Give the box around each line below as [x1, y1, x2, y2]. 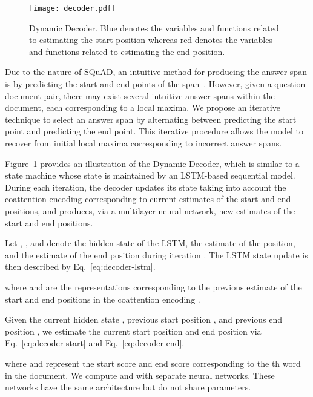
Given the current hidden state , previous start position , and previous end [5, 313, 283, 326]
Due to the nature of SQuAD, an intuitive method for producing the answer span [5, 65, 307, 78]
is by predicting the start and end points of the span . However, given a [5, 77, 272, 90]
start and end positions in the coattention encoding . [5, 292, 200, 305]
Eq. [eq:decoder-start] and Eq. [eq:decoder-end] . [5, 336, 185, 349]
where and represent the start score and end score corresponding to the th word [5, 356, 301, 369]
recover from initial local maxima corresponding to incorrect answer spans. [5, 137, 282, 149]
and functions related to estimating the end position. [29, 45, 225, 57]
